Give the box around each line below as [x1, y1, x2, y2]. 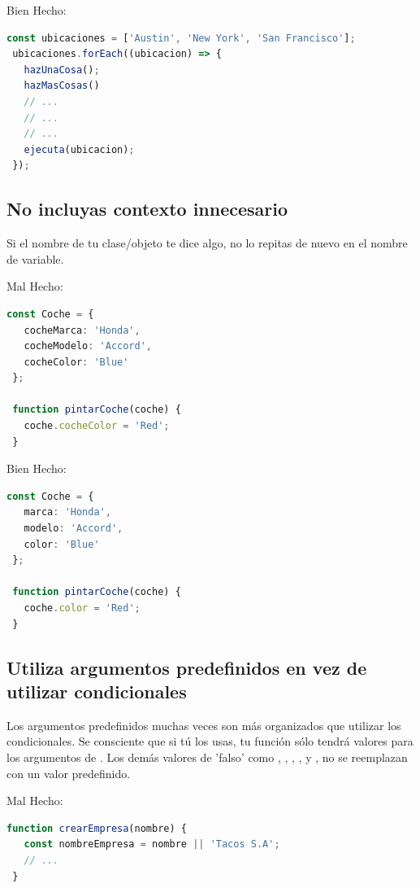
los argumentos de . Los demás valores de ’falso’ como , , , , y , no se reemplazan [6, 748, 408, 765]
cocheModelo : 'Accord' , [24, 340, 153, 352]
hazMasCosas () [24, 80, 100, 92]
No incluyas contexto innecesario [6, 196, 288, 221]
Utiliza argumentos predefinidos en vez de [6, 654, 367, 680]
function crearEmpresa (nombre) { [6, 822, 187, 834]
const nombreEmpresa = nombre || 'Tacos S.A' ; [24, 838, 280, 851]
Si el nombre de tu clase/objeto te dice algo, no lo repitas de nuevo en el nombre [6, 234, 408, 252]
